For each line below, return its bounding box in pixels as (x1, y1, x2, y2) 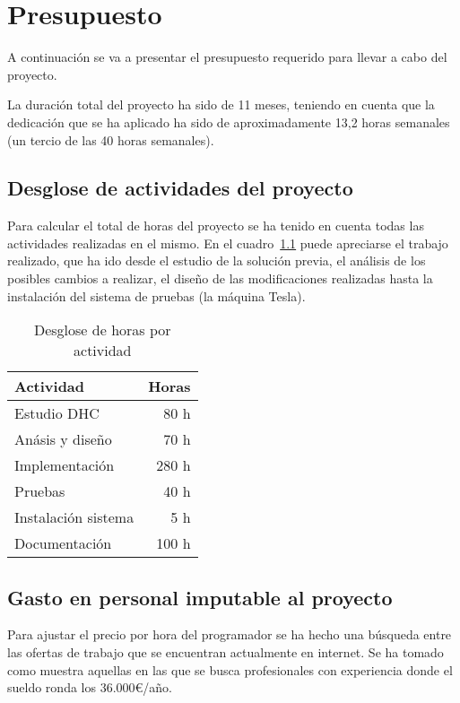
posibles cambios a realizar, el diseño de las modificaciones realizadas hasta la (7, 269, 433, 288)
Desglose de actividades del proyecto (7, 174, 353, 202)
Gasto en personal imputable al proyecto (7, 583, 393, 611)
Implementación (14, 455, 115, 476)
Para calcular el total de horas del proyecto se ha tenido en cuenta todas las (7, 216, 424, 235)
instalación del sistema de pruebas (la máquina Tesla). (7, 286, 306, 305)
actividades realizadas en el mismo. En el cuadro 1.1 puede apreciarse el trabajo (7, 233, 448, 252)
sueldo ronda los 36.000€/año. (7, 678, 172, 697)
